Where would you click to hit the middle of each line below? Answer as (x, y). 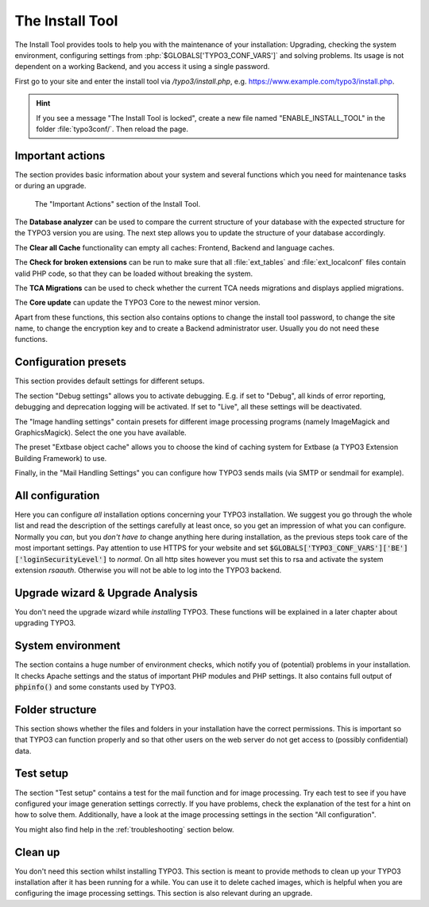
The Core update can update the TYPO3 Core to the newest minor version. (138, 303)
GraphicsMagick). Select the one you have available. (100, 432)
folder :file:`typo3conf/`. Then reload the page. (112, 129)
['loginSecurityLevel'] (61, 559)
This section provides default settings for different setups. (110, 381)
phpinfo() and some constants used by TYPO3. (95, 687)
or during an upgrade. (50, 186)
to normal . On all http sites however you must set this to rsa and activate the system (246, 559)
